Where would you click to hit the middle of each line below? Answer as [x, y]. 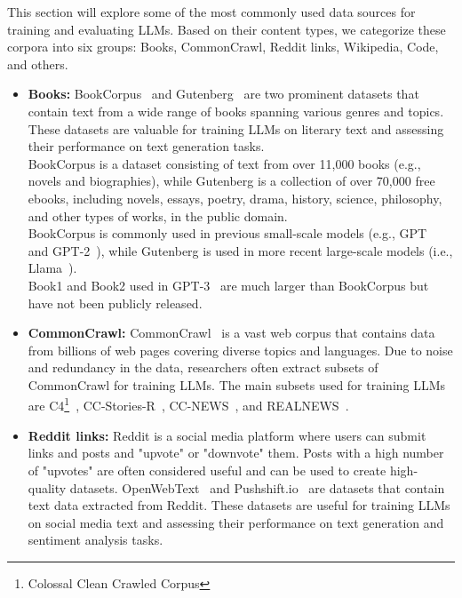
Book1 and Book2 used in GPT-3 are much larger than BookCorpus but [228, 285]
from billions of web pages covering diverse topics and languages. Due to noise [240, 350]
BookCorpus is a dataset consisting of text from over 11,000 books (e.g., [224, 163]
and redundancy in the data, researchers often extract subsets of [203, 367]
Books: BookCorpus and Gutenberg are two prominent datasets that [223, 94]
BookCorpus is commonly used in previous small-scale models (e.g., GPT [227, 233]
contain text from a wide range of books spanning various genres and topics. [236, 111]
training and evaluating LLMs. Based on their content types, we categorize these [227, 29]
